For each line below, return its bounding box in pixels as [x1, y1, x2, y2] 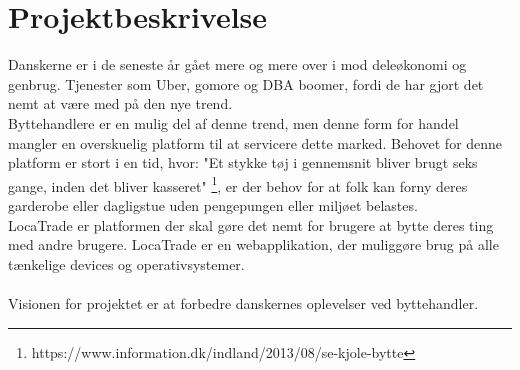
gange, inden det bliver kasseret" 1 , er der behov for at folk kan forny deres [8, 172, 468, 196]
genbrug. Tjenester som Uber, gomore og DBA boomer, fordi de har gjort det [8, 73, 484, 94]
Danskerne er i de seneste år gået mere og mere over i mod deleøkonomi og [8, 54, 467, 75]
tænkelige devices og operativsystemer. [8, 253, 245, 274]
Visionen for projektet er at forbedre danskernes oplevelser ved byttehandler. [8, 292, 479, 313]
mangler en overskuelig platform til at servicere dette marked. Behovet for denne [8, 132, 503, 153]
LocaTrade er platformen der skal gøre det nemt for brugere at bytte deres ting [8, 214, 494, 235]
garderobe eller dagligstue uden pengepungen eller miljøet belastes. [8, 194, 418, 215]
